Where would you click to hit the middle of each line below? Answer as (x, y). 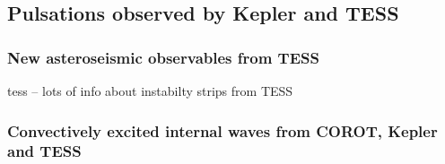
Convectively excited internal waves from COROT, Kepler (222, 130)
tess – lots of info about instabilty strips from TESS (150, 91)
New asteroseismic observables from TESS (163, 57)
